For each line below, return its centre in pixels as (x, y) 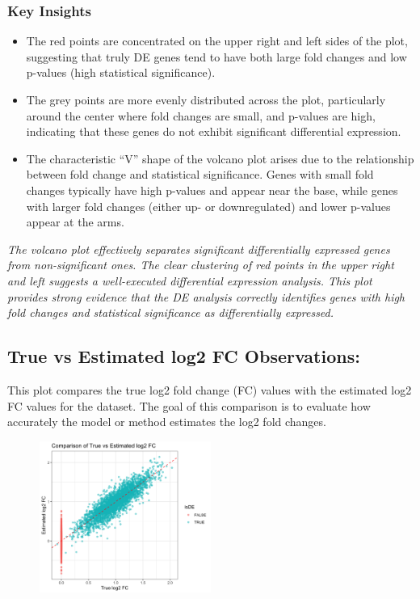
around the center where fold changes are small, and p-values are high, (201, 115)
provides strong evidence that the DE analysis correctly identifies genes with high (206, 296)
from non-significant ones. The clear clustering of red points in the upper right (201, 265)
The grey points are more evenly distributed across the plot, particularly (206, 99)
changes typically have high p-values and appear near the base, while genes (212, 190)
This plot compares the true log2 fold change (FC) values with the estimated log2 (210, 389)
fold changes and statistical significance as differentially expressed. (171, 312)
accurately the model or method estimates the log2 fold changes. (167, 422)
